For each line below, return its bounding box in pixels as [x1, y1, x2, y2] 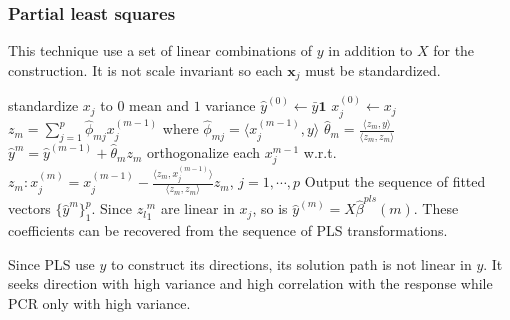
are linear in [160, 198, 235, 219]
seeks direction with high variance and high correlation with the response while [8, 273, 493, 294]
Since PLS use [8, 253, 95, 274]
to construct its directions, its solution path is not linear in [111, 253, 472, 274]
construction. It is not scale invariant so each [8, 59, 283, 80]
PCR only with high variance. [8, 292, 191, 313]
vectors [8, 198, 51, 219]
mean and [129, 95, 189, 116]
